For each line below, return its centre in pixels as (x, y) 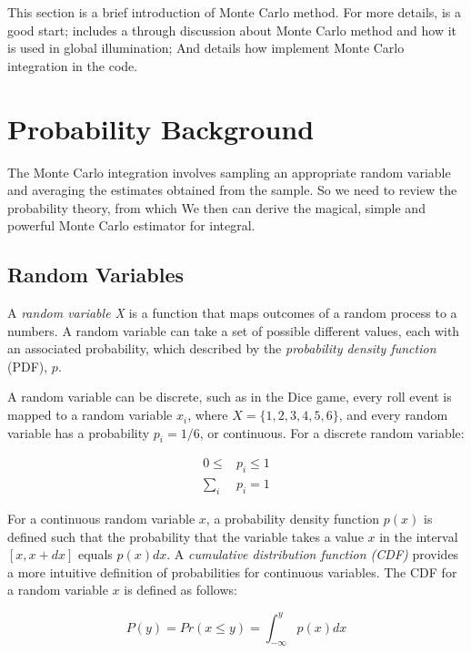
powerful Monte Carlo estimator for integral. (131, 225)
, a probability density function (293, 519)
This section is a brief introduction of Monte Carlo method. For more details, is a (234, 12)
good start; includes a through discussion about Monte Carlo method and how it (232, 30)
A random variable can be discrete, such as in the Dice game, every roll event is (230, 397)
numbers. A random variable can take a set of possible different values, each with (234, 330)
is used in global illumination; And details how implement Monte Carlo (206, 48)
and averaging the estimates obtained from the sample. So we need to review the (232, 190)
